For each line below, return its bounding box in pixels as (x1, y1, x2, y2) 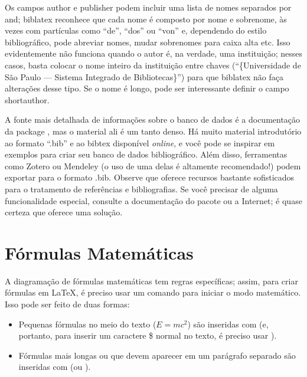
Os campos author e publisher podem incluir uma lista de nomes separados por (5, 1, 292, 13)
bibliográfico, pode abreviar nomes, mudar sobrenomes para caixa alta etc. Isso (5, 35, 290, 48)
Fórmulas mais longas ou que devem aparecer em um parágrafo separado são (18, 349, 296, 361)
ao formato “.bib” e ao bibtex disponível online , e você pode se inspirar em (5, 136, 275, 149)
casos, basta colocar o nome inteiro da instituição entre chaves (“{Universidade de (5, 58, 301, 71)
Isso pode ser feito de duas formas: (5, 298, 130, 310)
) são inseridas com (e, (187, 317, 269, 330)
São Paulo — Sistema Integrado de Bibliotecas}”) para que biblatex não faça (5, 70, 283, 83)
